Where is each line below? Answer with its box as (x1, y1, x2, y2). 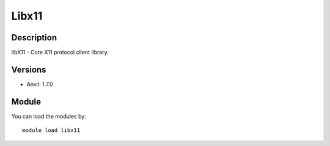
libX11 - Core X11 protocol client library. (11, 49, 109, 56)
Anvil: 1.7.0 (26, 80, 53, 88)
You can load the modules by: (11, 112, 87, 120)
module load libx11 (22, 127, 81, 134)
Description (11, 32, 57, 43)
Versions (11, 64, 46, 75)
